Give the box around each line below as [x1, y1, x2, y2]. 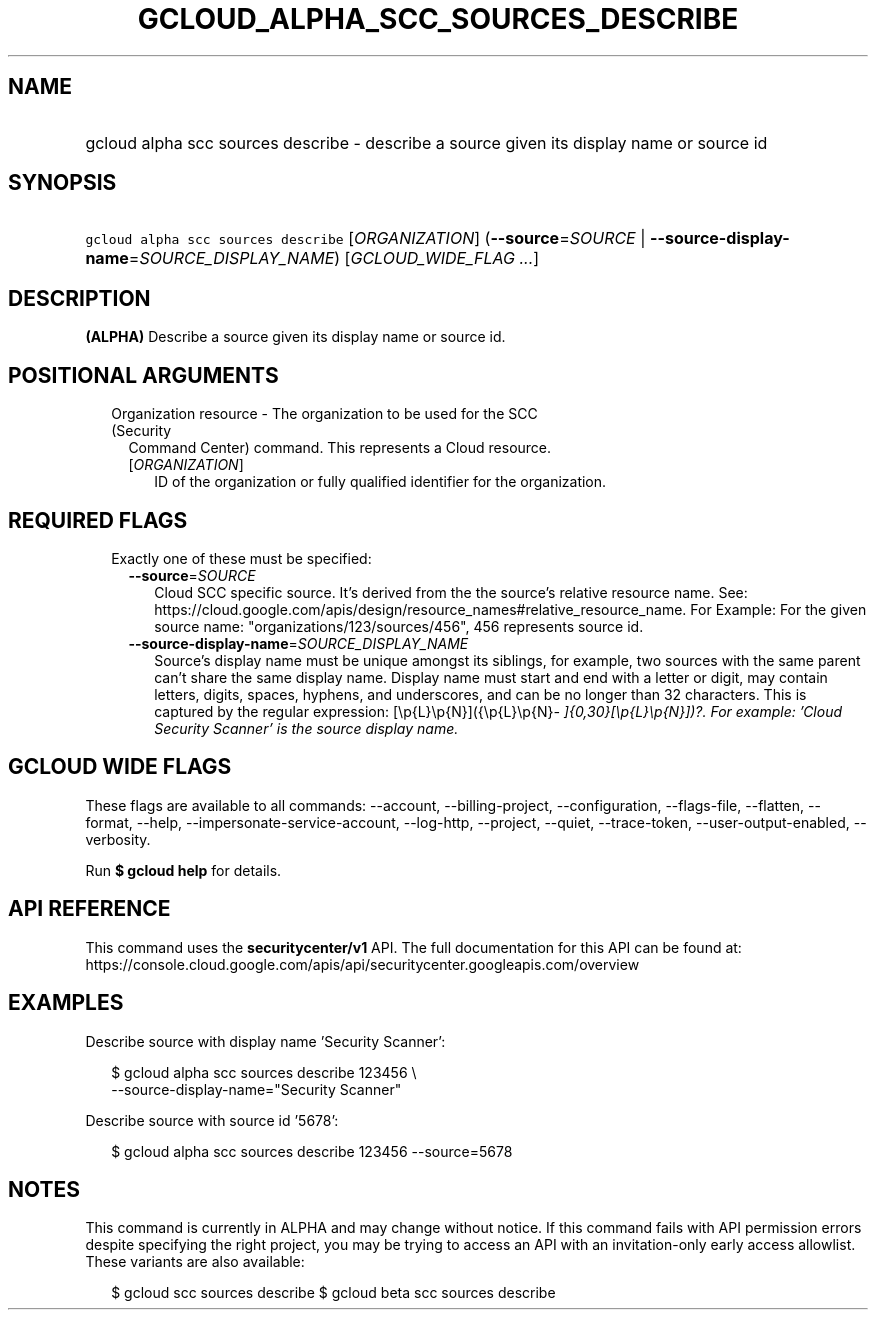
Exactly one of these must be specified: [111, 549, 372, 567]
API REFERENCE [8, 896, 171, 922]
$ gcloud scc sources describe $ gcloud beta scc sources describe [111, 1284, 556, 1302]
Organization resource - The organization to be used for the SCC [111, 405, 538, 423]
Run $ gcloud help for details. [85, 861, 282, 879]
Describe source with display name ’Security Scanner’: [85, 1032, 446, 1050]
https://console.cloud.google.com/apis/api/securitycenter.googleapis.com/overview [85, 955, 640, 973]
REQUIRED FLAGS [8, 507, 188, 533]
